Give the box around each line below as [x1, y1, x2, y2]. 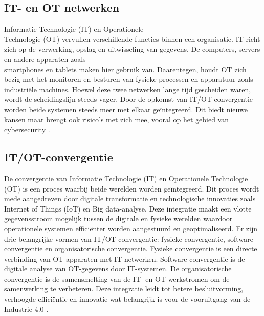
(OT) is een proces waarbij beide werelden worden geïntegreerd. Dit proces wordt [4, 183, 259, 194]
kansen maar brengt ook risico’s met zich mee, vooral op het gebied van [4, 114, 229, 124]
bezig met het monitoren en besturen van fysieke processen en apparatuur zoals [4, 74, 253, 85]
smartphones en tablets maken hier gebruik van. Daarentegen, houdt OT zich [4, 64, 247, 74]
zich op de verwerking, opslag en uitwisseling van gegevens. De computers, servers [4, 44, 260, 54]
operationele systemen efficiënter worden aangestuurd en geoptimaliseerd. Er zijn [4, 223, 257, 234]
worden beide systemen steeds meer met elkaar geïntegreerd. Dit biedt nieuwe [4, 103, 248, 114]
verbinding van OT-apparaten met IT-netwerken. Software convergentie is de [4, 253, 245, 264]
